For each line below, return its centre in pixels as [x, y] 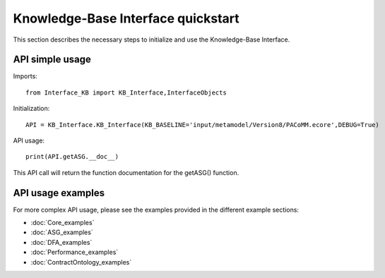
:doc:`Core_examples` [63, 223]
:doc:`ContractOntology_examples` [81, 262]
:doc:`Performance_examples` [75, 252]
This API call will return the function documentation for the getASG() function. [126, 172]
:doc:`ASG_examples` [62, 232]
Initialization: [31, 109]
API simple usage [52, 60]
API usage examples [59, 193]
